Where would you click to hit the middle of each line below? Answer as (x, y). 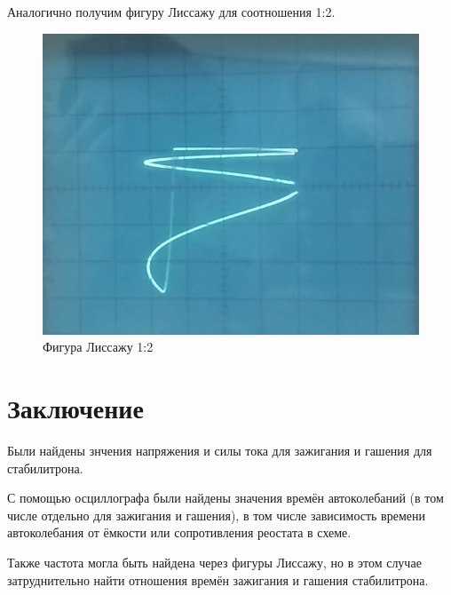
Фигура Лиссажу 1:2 (98, 347)
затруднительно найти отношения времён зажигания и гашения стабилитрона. (218, 579)
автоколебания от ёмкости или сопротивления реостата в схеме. (179, 532)
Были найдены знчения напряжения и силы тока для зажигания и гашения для (220, 450)
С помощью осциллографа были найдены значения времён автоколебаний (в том (225, 498)
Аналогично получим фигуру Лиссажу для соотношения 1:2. (171, 12)
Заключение (75, 408)
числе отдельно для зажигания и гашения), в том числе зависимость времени (217, 515)
